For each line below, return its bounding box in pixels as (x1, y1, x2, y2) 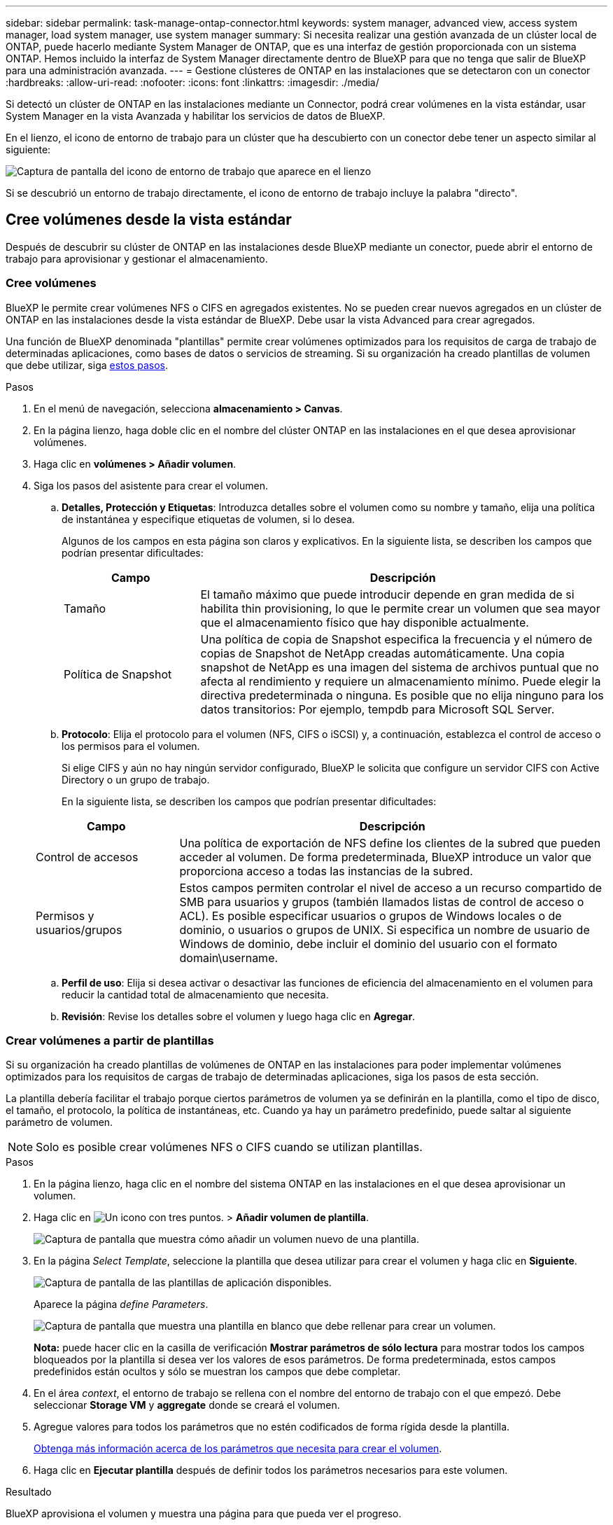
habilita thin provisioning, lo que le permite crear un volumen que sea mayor (200, 601, 600, 615)
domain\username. (179, 950, 279, 965)
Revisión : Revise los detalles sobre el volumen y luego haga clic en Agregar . (62, 1010, 416, 1022)
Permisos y (36, 908, 94, 923)
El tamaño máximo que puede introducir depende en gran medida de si (200, 587, 575, 601)
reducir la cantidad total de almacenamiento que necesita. (62, 988, 329, 1001)
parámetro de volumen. (6, 1116, 113, 1129)
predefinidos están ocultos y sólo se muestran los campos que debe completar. (34, 1365, 401, 1378)
